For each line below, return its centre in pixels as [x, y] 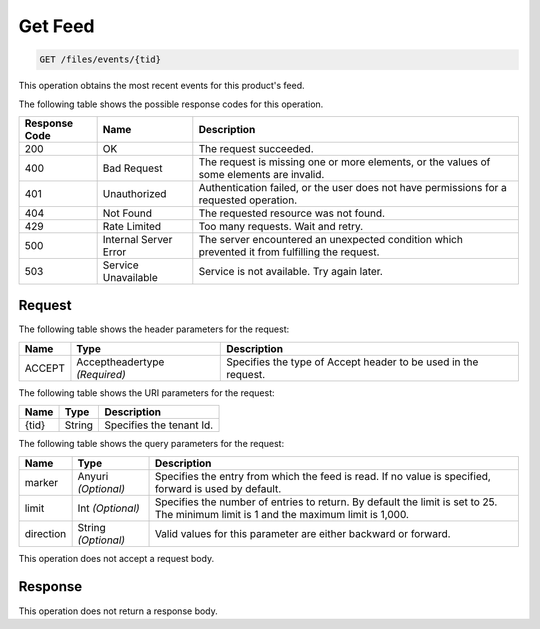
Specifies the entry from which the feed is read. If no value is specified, [323, 476]
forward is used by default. [218, 488]
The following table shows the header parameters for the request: [154, 329]
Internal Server [137, 239]
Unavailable [130, 277]
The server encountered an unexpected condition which [331, 239]
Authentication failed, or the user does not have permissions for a [352, 187]
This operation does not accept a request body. [116, 558]
